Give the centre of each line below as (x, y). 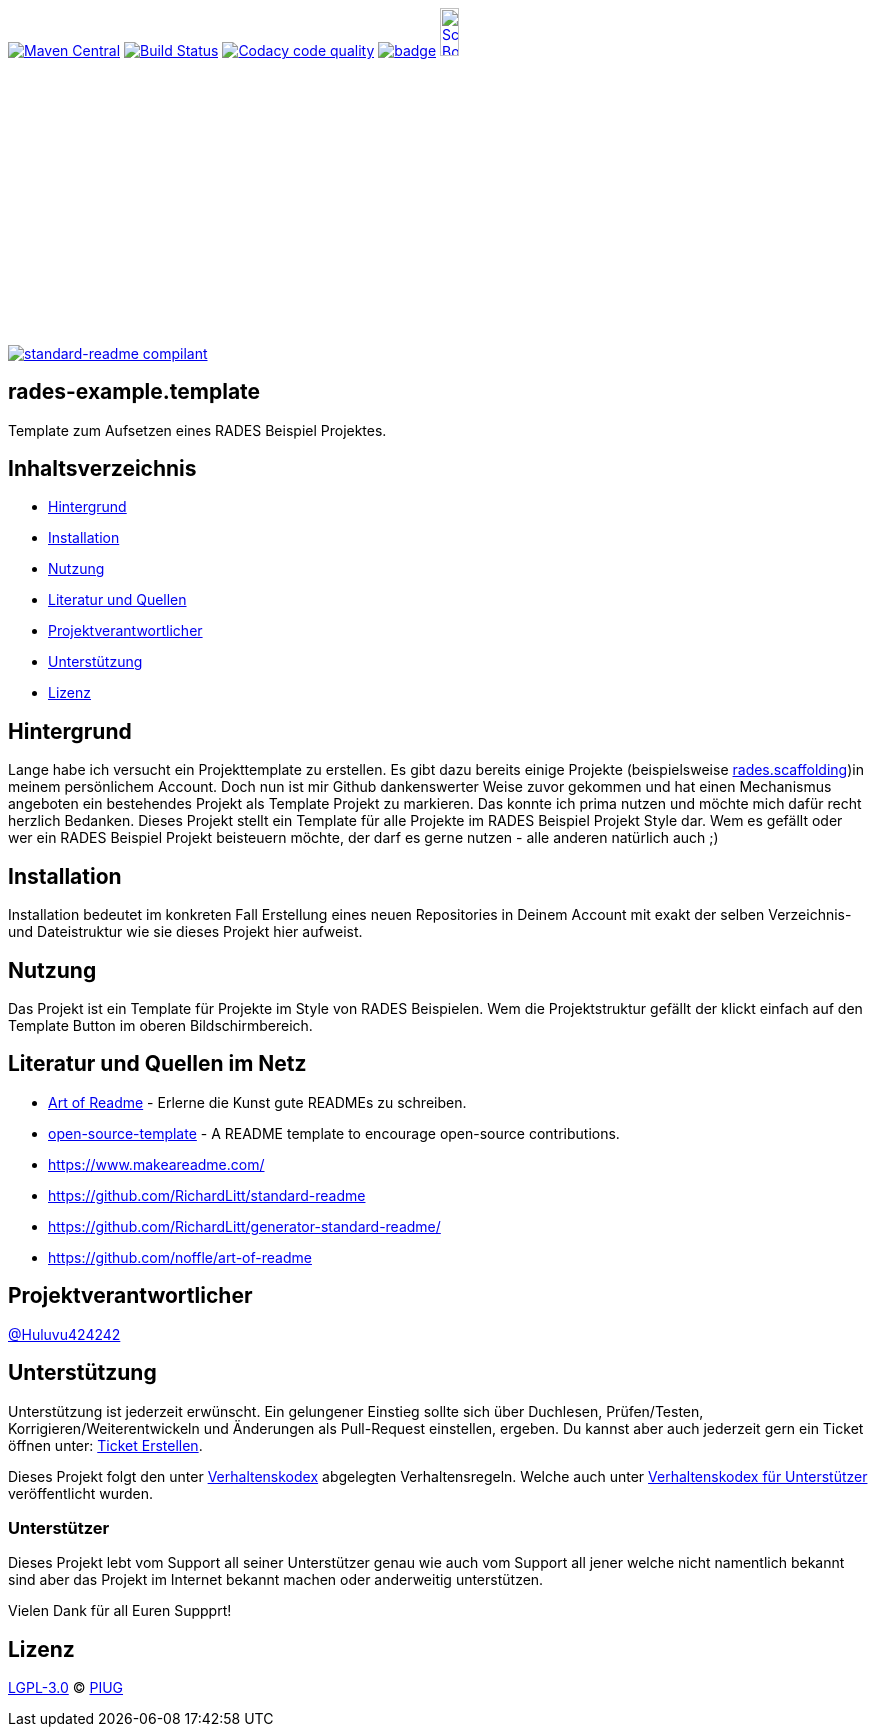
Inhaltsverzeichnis (102, 469)
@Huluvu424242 (64, 1334)
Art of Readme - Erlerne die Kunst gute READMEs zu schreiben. (257, 1102)
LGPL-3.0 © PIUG (66, 1688)
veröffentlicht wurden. (80, 1493)
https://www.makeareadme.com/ (156, 1164)
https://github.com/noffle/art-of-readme (180, 1257)
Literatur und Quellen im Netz (157, 1064)
